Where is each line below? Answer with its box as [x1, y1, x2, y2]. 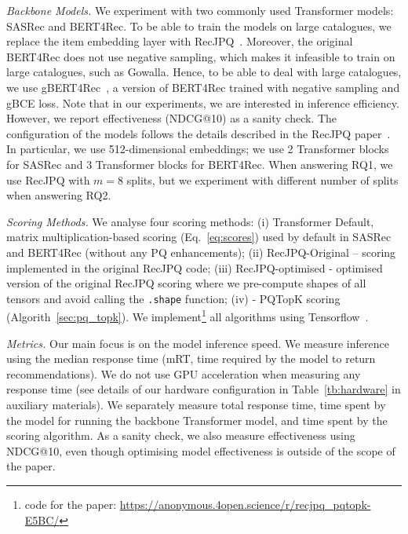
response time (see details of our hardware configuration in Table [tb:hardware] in [6, 381, 401, 397]
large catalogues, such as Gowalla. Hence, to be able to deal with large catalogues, [6, 64, 402, 80]
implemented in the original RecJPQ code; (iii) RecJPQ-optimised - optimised [6, 259, 383, 276]
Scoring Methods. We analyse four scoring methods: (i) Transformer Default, [6, 213, 374, 229]
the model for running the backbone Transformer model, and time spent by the [6, 411, 388, 428]
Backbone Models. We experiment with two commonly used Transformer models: [6, 2, 394, 18]
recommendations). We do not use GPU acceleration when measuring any [6, 365, 361, 382]
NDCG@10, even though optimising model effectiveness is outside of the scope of [6, 442, 395, 459]
